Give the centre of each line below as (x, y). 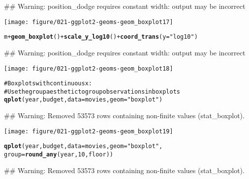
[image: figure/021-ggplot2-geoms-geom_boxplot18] (89, 68)
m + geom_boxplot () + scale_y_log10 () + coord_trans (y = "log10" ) (101, 37)
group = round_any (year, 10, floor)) (59, 155)
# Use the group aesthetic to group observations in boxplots (92, 91)
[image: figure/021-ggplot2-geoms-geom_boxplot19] (89, 131)
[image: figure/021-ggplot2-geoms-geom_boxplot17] (89, 22)
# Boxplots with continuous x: (48, 84)
